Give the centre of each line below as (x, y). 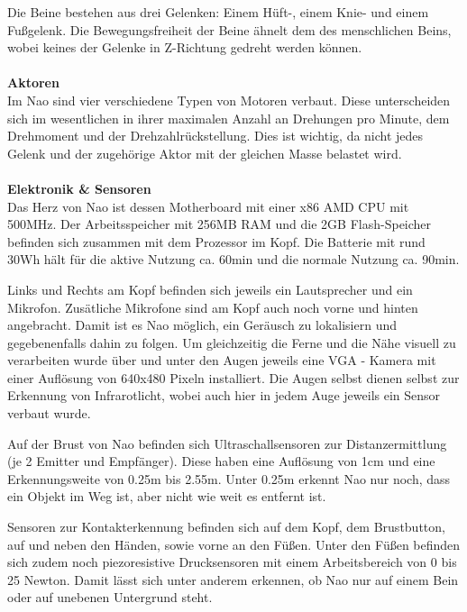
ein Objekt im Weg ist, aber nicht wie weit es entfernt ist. (167, 496)
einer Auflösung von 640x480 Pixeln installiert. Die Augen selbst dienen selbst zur (233, 377)
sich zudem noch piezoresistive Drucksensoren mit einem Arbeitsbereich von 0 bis (232, 562)
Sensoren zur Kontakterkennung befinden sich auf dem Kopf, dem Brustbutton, (226, 527)
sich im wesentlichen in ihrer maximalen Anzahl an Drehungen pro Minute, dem (229, 118)
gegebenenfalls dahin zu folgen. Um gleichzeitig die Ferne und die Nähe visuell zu (232, 342)
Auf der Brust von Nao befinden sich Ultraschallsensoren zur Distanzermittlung (227, 443)
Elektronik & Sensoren (79, 188)
